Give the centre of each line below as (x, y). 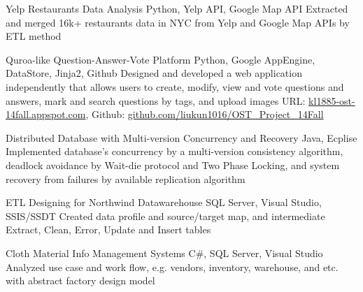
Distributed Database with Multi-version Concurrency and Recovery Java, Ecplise (181, 137)
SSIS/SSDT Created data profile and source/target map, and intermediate (165, 216)
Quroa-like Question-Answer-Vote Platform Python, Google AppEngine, (161, 59)
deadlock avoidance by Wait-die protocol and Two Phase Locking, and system (173, 165)
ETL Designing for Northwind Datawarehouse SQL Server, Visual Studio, (164, 202)
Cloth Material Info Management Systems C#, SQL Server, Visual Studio (164, 253)
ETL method (34, 36)
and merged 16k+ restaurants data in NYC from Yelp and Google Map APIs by (178, 22)
